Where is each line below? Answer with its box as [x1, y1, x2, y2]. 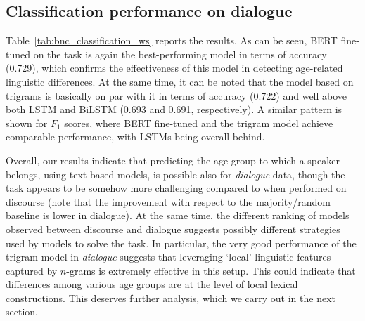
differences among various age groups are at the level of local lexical [6, 277, 298, 291]
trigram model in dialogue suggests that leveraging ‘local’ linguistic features [6, 249, 331, 264]
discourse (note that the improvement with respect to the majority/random [6, 194, 331, 209]
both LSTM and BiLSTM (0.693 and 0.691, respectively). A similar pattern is [6, 102, 342, 117]
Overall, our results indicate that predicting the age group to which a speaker [6, 152, 340, 167]
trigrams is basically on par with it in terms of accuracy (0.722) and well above [6, 88, 347, 103]
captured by [6, 263, 58, 277]
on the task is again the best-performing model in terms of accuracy [33, 46, 327, 61]
